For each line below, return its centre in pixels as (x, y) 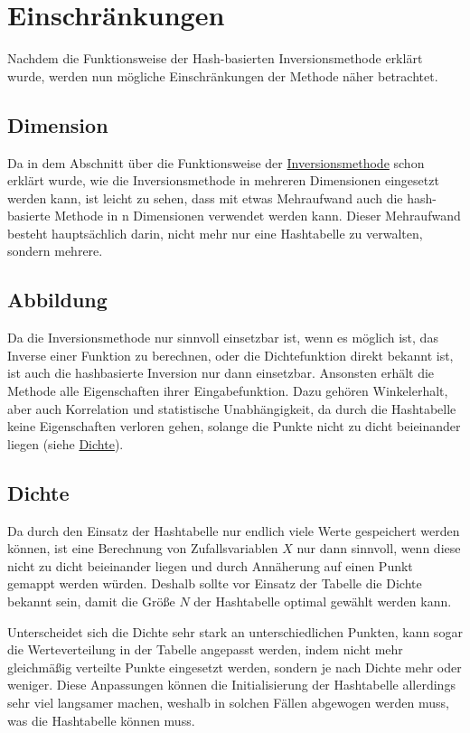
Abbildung (57, 300)
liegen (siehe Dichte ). (66, 443)
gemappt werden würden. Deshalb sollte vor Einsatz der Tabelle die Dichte (215, 583)
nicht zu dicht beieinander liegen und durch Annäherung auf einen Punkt (210, 565)
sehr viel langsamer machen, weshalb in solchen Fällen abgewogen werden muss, (228, 702)
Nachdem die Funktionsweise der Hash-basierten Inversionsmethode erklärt (215, 58)
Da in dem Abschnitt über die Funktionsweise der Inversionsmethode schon (216, 162)
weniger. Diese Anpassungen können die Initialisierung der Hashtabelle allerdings (231, 685)
